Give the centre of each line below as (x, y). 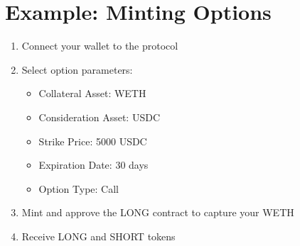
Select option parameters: (77, 69)
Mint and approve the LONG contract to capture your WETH (158, 212)
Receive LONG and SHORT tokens (98, 236)
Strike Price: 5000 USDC (93, 141)
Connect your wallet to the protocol (100, 46)
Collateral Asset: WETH (92, 93)
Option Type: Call (79, 188)
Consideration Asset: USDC (100, 117)
